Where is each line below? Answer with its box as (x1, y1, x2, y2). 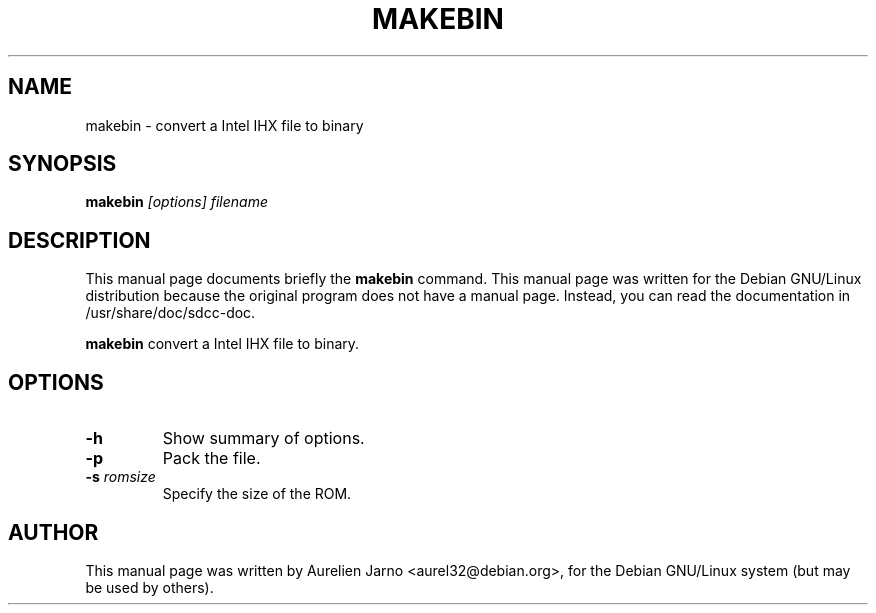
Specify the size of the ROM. (162, 485, 352, 503)
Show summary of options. (162, 428, 365, 449)
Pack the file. (162, 448, 261, 469)
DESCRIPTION (8, 227, 151, 253)
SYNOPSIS (8, 151, 117, 177)
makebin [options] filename (85, 193, 269, 211)
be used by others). (85, 578, 214, 596)
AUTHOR (8, 519, 99, 545)
